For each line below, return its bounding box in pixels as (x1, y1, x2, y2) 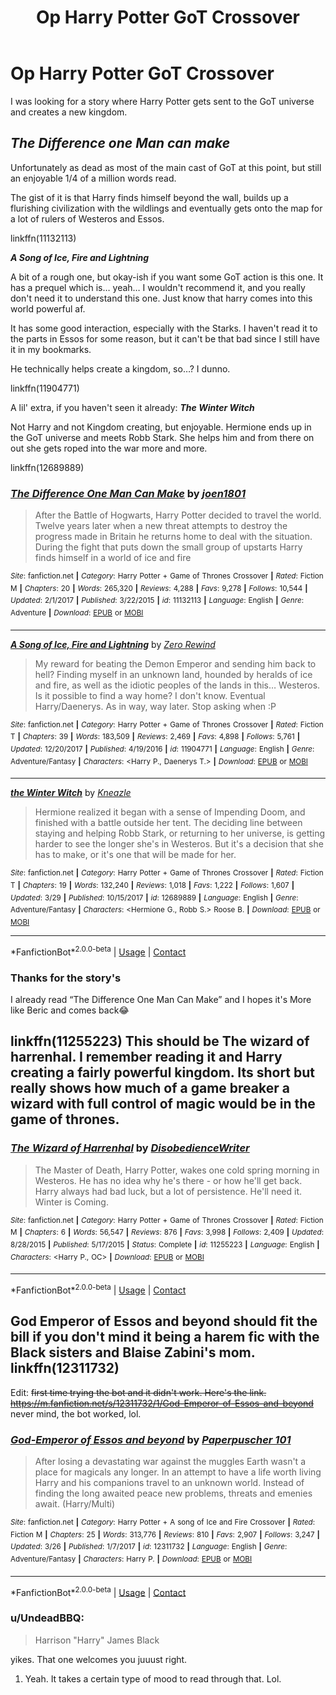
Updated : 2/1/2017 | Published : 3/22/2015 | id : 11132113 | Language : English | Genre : (10, 596, 304, 606)
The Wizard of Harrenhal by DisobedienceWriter (10, 1141, 250, 1155)
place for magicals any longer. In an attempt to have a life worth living (34, 1466, 322, 1478)
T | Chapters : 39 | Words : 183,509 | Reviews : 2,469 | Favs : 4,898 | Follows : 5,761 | (10, 732, 301, 742)
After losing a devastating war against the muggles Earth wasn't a (34, 1455, 306, 1467)
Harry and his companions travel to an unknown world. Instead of (34, 1476, 305, 1488)
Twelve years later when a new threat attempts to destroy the (34, 520, 288, 532)
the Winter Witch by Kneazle (10, 787, 132, 799)
